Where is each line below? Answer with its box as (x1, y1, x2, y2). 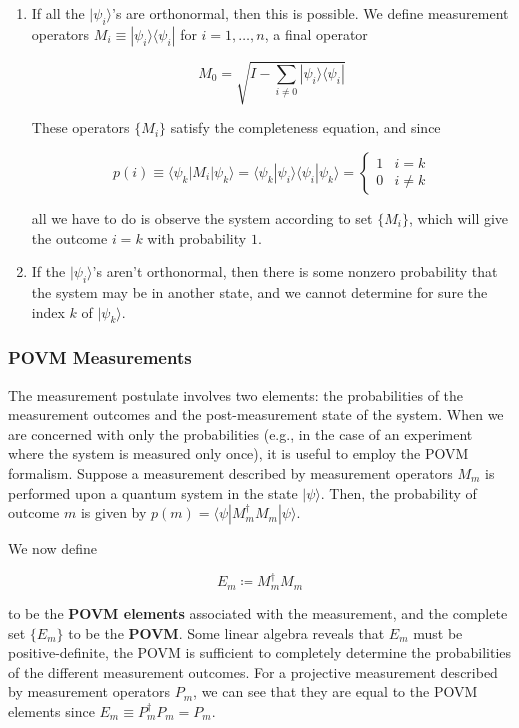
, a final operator (264, 23, 368, 44)
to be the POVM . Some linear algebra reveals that (68, 622, 385, 643)
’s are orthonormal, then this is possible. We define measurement (112, 3, 509, 23)
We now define (8, 538, 98, 559)
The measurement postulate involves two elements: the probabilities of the (8, 384, 464, 405)
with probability (147, 227, 247, 248)
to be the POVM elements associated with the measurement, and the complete (8, 602, 508, 623)
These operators (31, 117, 130, 138)
